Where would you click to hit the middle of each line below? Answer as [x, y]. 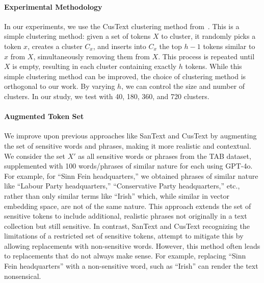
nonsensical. [23, 276]
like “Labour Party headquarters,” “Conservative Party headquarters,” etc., [122, 186]
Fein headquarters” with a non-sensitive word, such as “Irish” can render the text [131, 266]
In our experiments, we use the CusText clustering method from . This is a [122, 26]
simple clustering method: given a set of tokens [77, 36]
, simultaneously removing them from [91, 56]
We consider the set [35, 156]
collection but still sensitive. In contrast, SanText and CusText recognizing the [127, 226]
